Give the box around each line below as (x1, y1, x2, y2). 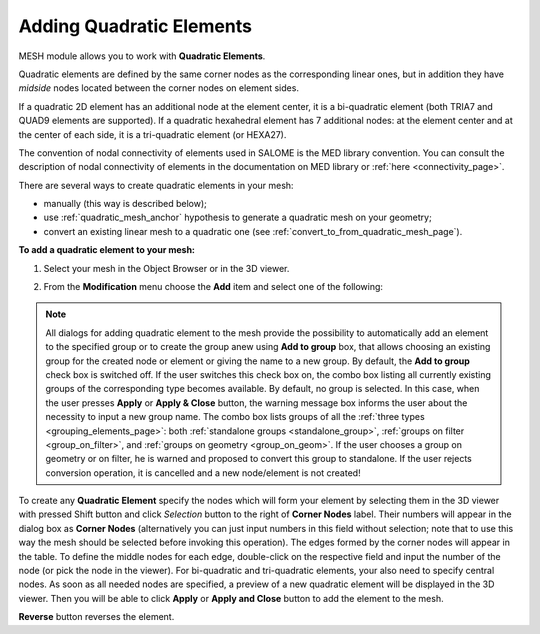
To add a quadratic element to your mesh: (18, 244, 195, 256)
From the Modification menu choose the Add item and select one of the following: (43, 281, 384, 293)
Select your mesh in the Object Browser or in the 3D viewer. (43, 262, 290, 274)
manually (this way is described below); (43, 198, 207, 210)
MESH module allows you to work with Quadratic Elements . (18, 50, 266, 62)
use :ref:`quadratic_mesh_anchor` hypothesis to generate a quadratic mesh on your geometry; (43, 211, 432, 224)
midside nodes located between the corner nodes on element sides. (18, 82, 300, 94)
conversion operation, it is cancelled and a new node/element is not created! (45, 466, 361, 479)
